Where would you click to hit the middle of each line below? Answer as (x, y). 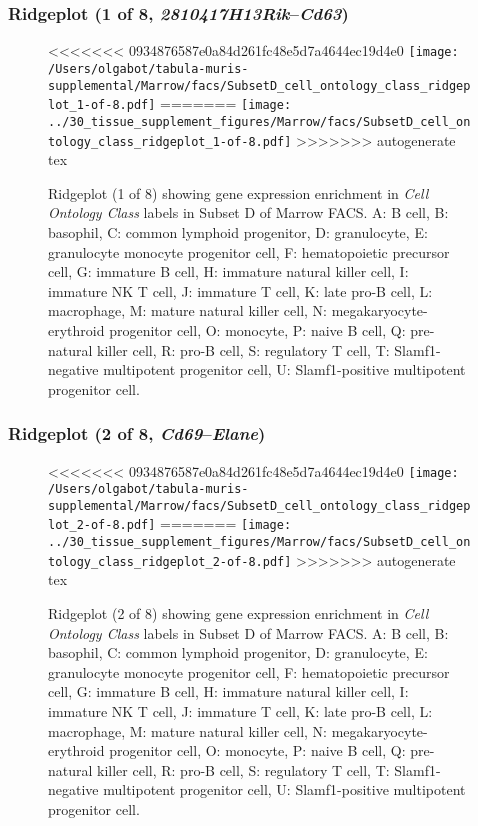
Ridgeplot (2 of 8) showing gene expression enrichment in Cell (238, 613)
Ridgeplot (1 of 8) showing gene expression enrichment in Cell (238, 192)
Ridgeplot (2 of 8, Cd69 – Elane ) (137, 433)
